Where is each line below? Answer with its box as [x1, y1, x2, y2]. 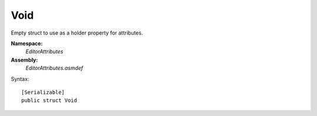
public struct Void [21, 97, 77, 104]
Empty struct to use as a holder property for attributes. [11, 29, 143, 36]
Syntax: [11, 75, 29, 82]
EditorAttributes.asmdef [25, 64, 83, 71]
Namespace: [11, 40, 43, 47]
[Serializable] [21, 88, 65, 95]
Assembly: [11, 56, 38, 63]
